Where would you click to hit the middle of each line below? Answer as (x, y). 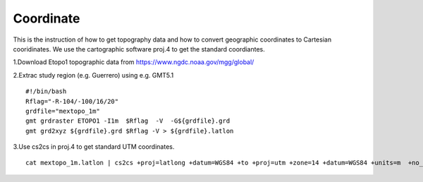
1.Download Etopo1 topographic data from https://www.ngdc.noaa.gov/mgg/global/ (134, 62)
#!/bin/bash (46, 91)
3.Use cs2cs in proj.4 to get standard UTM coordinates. (94, 147)
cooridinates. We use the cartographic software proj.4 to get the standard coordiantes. (139, 49)
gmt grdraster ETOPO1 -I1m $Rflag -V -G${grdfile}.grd (128, 121)
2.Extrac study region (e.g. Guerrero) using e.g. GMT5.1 (93, 75)
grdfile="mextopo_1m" (63, 111)
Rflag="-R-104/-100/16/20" (72, 101)
